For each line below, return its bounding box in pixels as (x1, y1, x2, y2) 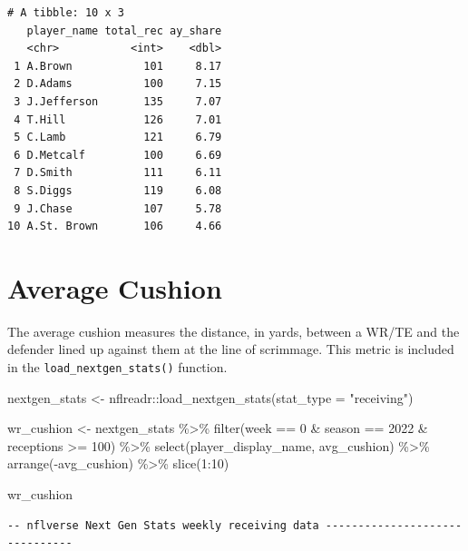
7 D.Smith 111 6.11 (14, 166, 222, 180)
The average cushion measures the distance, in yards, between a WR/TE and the (7, 321, 460, 340)
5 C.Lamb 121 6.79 (14, 131, 222, 144)
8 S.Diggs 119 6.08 (14, 183, 222, 197)
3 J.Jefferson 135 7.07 (14, 94, 222, 108)
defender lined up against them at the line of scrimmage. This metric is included (7, 339, 454, 359)
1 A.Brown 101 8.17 (14, 59, 222, 73)
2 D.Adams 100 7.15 (14, 77, 222, 91)
